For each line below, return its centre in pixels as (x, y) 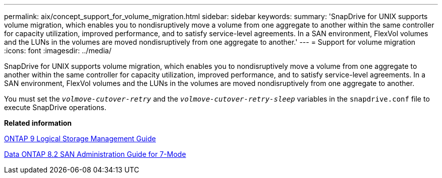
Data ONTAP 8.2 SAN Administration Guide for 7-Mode (95, 154)
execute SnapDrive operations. (55, 107)
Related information (38, 123)
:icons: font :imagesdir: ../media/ (58, 51)
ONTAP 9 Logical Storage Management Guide (80, 139)
